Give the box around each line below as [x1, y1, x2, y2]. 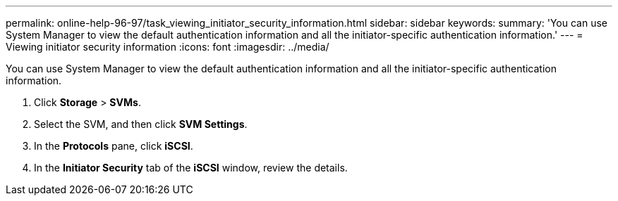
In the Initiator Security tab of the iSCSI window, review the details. [34, 162, 348, 174]
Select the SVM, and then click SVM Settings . [34, 118, 248, 130]
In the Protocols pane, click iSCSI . [34, 140, 193, 152]
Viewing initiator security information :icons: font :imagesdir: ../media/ [6, 41, 329, 53]
